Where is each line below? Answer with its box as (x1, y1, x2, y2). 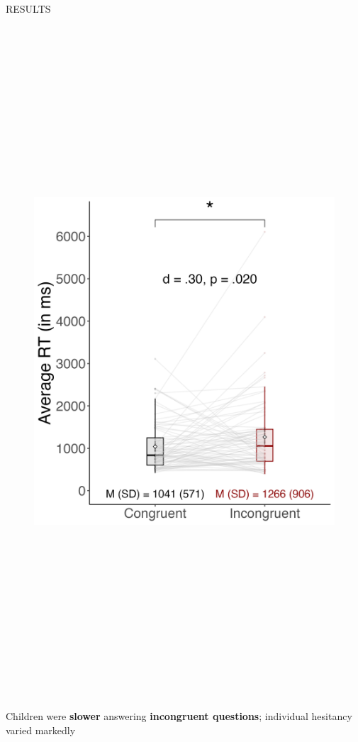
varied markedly (6, 722, 76, 737)
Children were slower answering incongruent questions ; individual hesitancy (6, 709, 352, 724)
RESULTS (6, 1, 51, 16)
